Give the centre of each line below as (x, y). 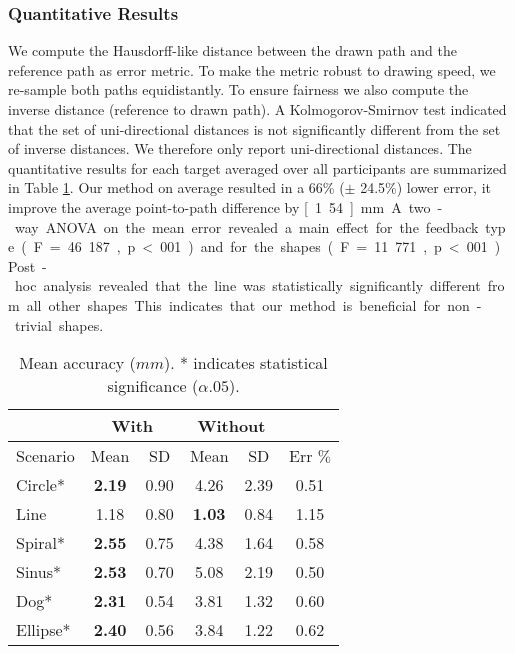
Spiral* (40, 543)
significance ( (153, 386)
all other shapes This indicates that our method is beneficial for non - (254, 304)
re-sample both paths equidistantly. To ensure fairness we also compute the (238, 89)
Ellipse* (43, 630)
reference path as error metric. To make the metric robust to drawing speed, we (252, 69)
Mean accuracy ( (77, 363)
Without (231, 426)
